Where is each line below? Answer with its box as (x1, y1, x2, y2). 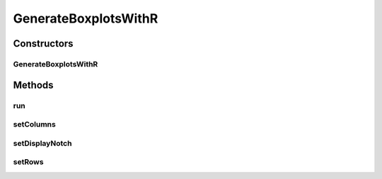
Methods (13, 79, 54, 91)
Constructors (13, 37, 74, 50)
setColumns (13, 120, 56, 129)
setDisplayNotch (13, 138, 72, 148)
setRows (13, 157, 44, 167)
